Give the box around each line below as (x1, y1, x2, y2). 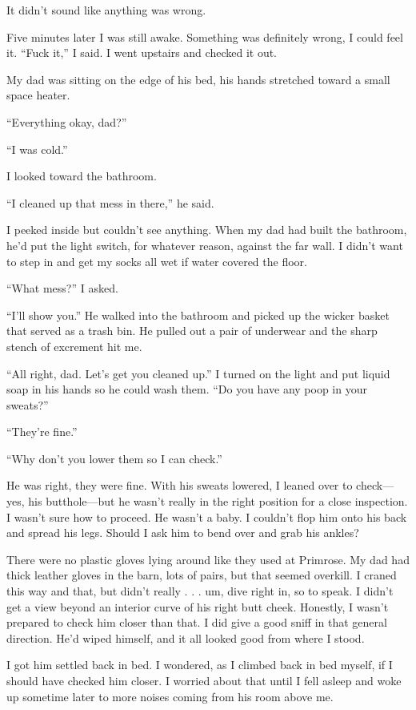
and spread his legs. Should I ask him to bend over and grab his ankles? (6, 524, 359, 541)
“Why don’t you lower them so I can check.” (6, 450, 222, 466)
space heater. (6, 87, 70, 103)
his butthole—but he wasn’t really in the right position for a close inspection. (28, 493, 408, 510)
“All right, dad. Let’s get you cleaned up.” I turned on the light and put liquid (6, 365, 390, 381)
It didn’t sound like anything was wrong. (6, 2, 206, 18)
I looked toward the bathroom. (6, 167, 157, 184)
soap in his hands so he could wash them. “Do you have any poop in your (6, 381, 367, 397)
